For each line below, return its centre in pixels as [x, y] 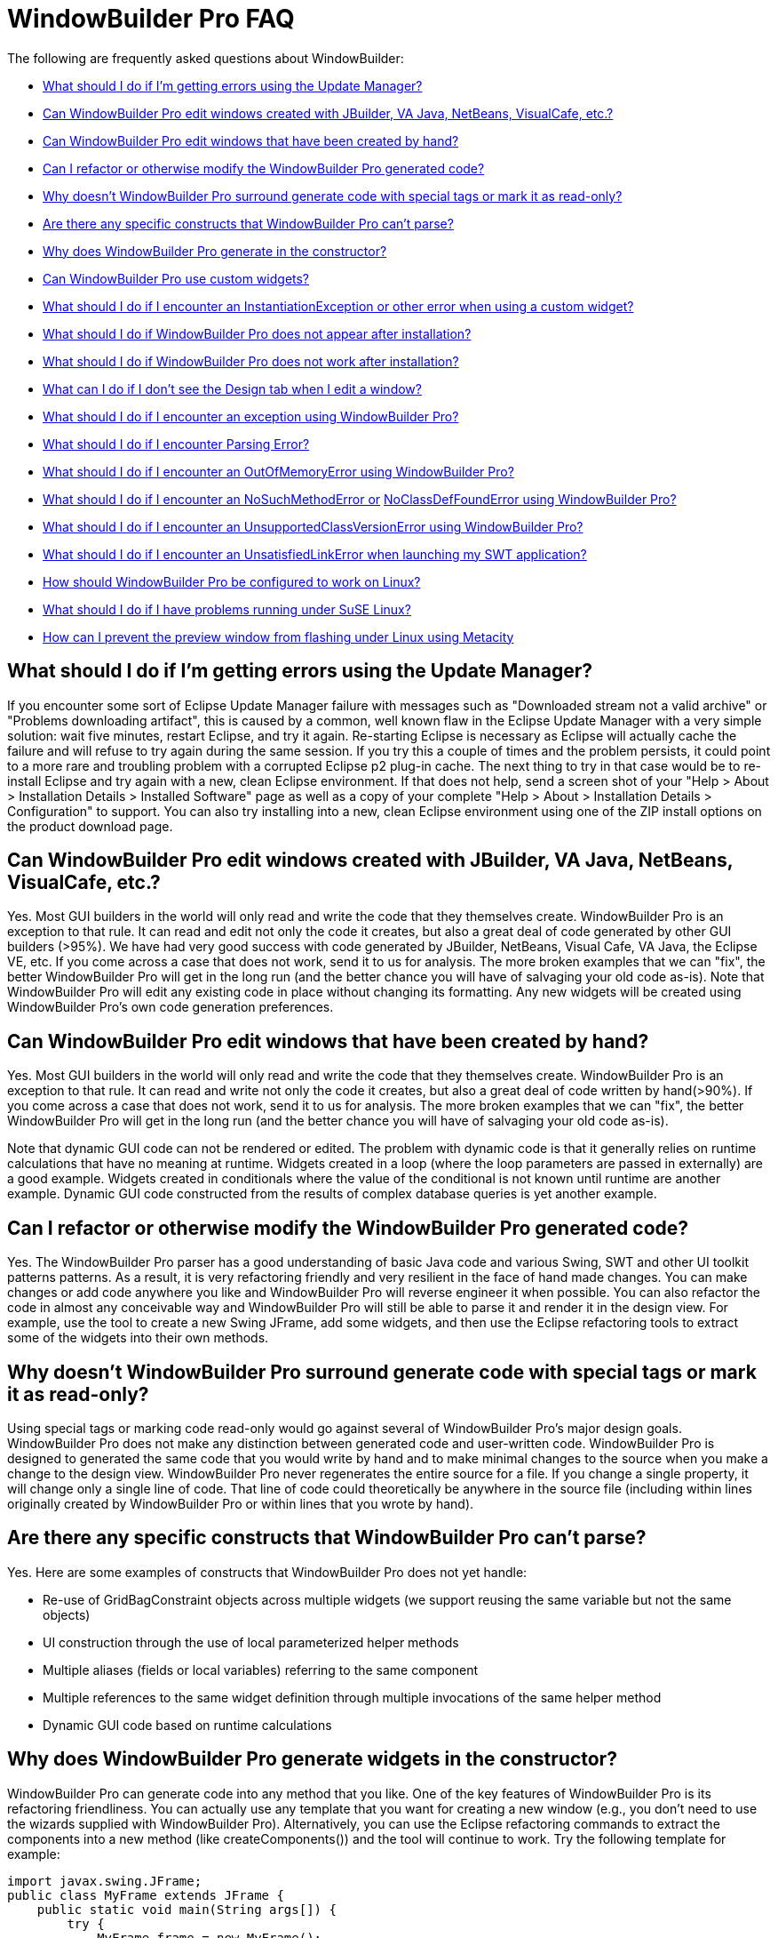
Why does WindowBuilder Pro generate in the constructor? [215, 251]
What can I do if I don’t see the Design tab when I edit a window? [232, 388]
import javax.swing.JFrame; [105, 1881]
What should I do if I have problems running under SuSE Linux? [227, 609]
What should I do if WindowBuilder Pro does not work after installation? [251, 361]
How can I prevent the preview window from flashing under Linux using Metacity [278, 637]
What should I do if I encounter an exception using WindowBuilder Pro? [251, 416]
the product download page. [90, 826]
